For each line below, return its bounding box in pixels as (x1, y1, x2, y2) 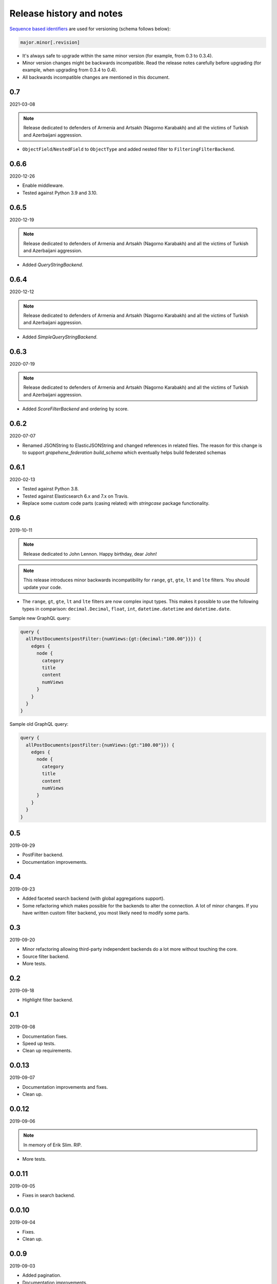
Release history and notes (9, 8, 123, 19)
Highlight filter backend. (22, 997, 73, 1003)
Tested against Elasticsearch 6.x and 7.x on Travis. (22, 493, 129, 499)
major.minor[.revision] (20, 39, 81, 45)
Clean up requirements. (22, 1048, 72, 1054)
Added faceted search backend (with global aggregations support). (22, 895, 165, 901)
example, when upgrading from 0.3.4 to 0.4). (22, 67, 117, 73)
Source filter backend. (22, 953, 69, 959)
